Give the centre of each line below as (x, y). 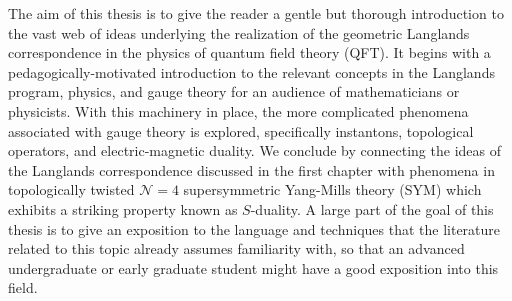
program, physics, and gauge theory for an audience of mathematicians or (234, 91)
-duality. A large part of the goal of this (372, 208)
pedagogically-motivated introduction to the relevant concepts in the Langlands (251, 71)
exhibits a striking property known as (123, 208)
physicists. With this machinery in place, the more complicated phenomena (238, 110)
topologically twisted (71, 189)
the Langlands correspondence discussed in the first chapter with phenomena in (251, 169)
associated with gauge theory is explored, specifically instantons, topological (241, 130)
